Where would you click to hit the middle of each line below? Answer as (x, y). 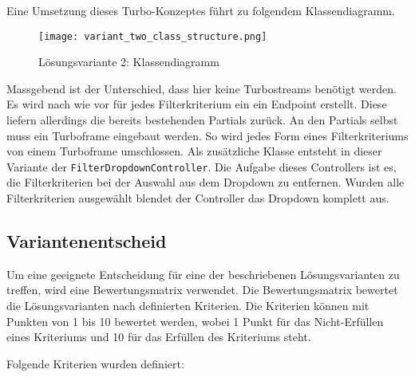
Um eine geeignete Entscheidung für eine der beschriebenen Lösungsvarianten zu (203, 274)
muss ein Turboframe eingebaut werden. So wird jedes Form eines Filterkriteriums (207, 135)
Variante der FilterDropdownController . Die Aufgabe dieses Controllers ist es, (202, 166)
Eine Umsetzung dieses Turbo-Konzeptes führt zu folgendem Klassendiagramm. (201, 10)
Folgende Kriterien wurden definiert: (95, 363)
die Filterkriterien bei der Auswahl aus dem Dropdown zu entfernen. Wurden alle (206, 182)
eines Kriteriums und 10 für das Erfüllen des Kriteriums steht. (159, 337)
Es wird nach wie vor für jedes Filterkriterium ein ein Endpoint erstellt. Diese (197, 104)
